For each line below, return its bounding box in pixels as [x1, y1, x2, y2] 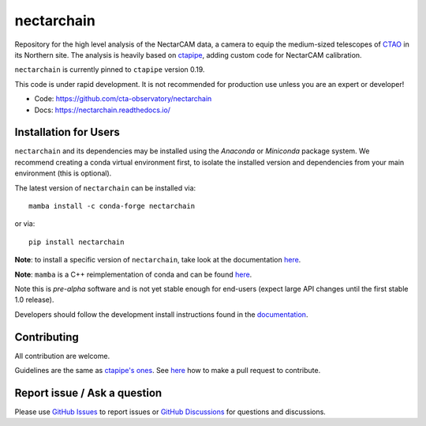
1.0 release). [14, 295, 54, 304]
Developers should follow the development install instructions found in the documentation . [14, 309, 308, 319]
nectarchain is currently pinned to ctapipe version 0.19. [14, 65, 205, 74]
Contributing [14, 330, 79, 344]
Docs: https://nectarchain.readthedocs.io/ [34, 105, 171, 115]
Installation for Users [14, 126, 120, 139]
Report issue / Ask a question [14, 386, 163, 399]
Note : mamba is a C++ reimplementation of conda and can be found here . [14, 270, 252, 279]
